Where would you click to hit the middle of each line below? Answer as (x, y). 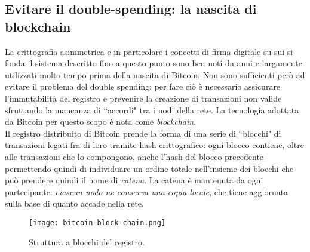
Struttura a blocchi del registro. (87, 242)
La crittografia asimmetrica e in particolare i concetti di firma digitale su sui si (149, 51)
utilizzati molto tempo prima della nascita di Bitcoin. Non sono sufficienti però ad (155, 74)
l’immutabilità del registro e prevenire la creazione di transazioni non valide (143, 98)
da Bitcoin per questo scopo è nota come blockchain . (101, 122)
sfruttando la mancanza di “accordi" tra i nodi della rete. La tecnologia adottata (152, 110)
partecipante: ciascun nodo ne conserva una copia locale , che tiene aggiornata (147, 191)
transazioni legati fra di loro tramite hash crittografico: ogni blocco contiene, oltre (154, 145)
